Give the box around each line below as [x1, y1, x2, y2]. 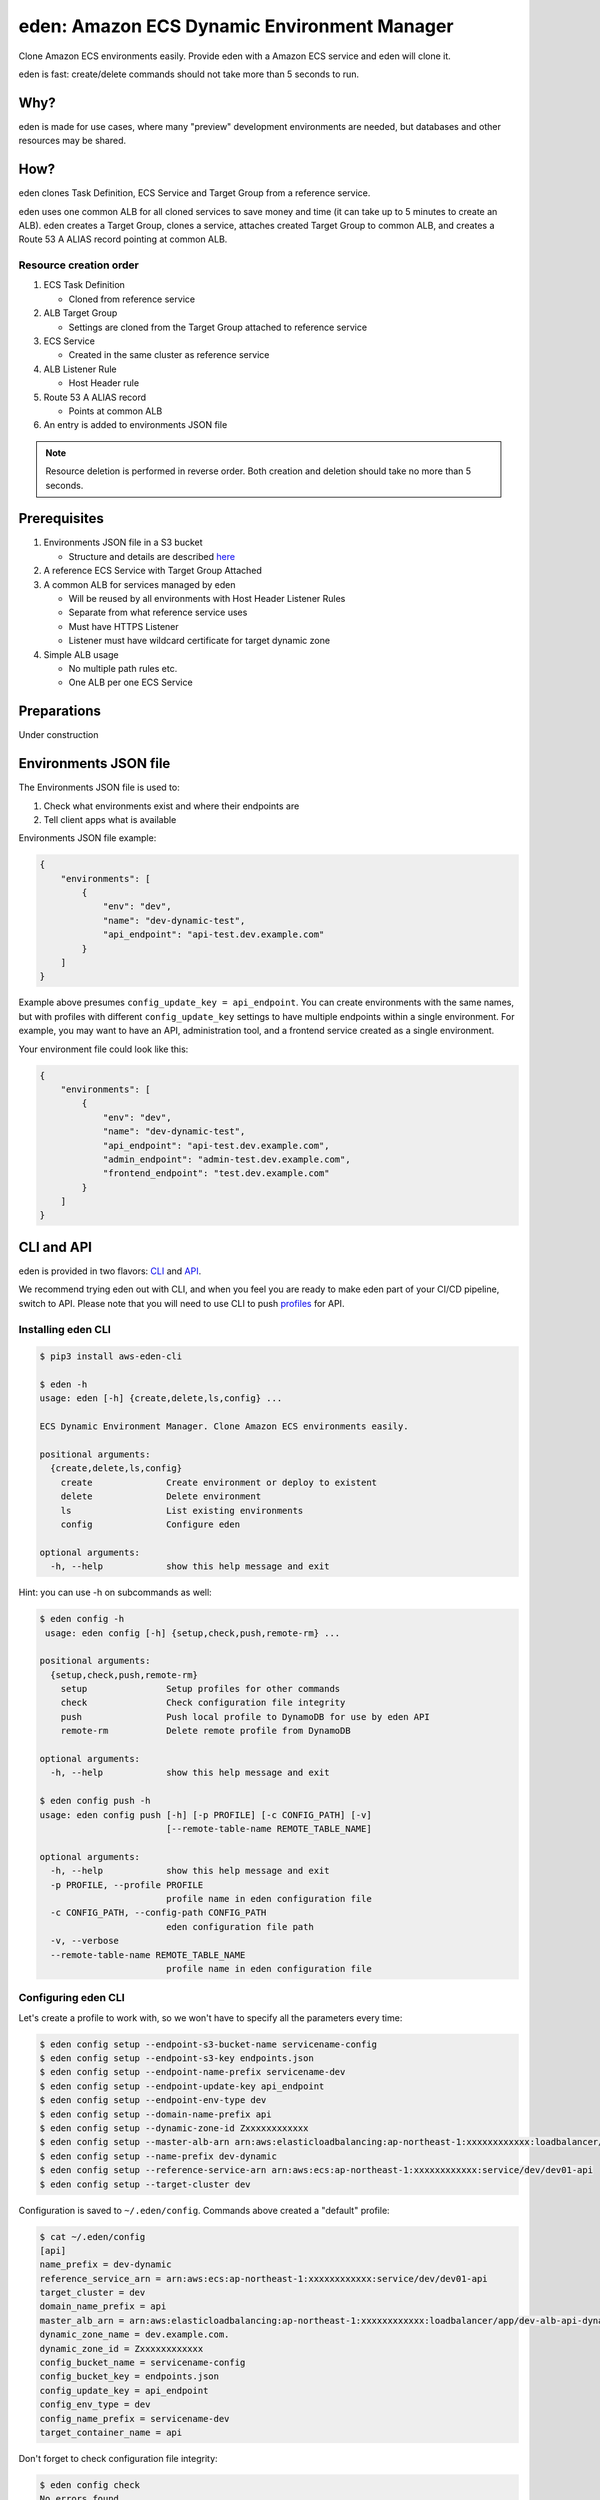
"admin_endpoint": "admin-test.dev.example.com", [102, 1153, 351, 1165]
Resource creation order [18, 258, 139, 272]
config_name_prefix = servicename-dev [39, 2413, 230, 2424]
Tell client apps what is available [43, 813, 177, 825]
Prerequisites [18, 510, 104, 527]
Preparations [18, 703, 102, 720]
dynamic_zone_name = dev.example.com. [39, 2329, 230, 2340]
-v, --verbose [50, 1935, 120, 1947]
